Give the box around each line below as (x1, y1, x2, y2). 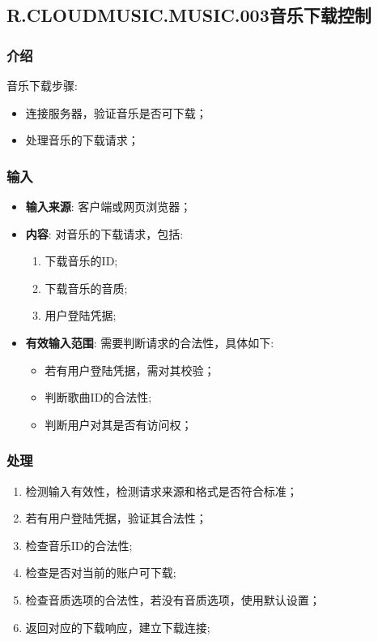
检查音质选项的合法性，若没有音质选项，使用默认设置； (25, 591, 321, 608)
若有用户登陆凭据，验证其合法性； (25, 510, 207, 527)
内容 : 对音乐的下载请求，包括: (25, 225, 184, 242)
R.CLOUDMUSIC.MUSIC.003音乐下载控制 (6, 2, 372, 28)
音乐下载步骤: (6, 77, 78, 93)
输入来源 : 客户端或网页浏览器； (25, 198, 192, 214)
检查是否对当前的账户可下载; (25, 564, 176, 581)
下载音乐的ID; (45, 252, 118, 269)
